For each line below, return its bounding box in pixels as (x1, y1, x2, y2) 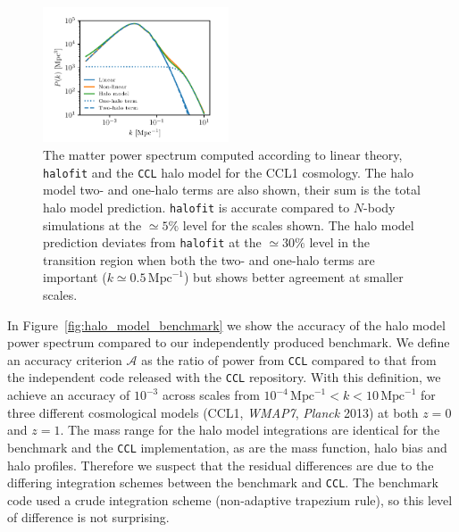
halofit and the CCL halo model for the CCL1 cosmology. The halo (43, 162, 413, 181)
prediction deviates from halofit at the (43, 233, 262, 252)
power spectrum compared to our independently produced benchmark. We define (7, 333, 450, 352)
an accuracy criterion (7, 350, 122, 369)
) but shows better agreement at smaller (183, 268, 404, 287)
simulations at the (43, 215, 142, 234)
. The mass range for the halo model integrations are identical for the (60, 420, 440, 439)
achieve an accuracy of (7, 386, 130, 404)
